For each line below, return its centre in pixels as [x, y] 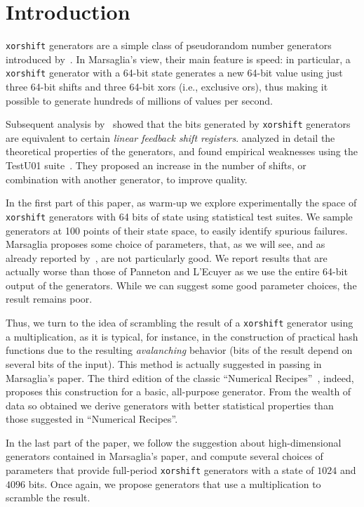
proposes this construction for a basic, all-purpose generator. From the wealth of [178, 391]
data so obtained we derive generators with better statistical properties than [170, 405]
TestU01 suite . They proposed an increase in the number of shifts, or [156, 165]
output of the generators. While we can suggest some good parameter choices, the [181, 285]
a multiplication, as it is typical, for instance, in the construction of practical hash [182, 336]
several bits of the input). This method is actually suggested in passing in [164, 363]
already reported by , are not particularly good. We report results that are [167, 257]
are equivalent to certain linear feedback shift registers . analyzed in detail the [170, 137]
